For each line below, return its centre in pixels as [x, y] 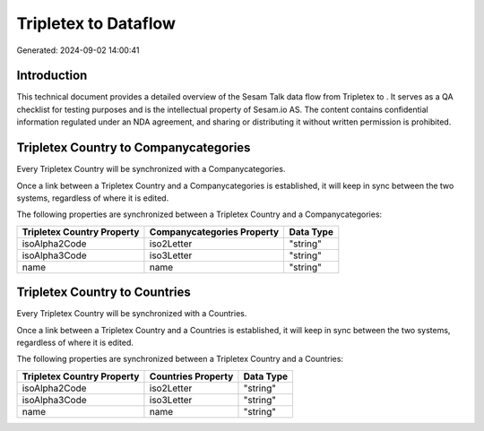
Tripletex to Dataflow [96, 23]
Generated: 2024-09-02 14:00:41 [78, 50]
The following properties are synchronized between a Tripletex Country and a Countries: [180, 359]
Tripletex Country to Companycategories [134, 148]
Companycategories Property [214, 231]
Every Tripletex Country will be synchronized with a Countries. [132, 314]
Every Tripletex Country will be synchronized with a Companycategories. [151, 169]
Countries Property [191, 376]
